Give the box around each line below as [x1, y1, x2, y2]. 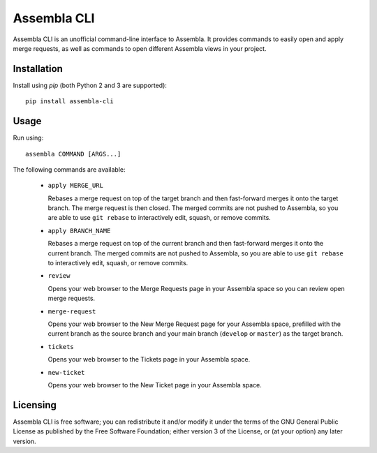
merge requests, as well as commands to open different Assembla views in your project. [13, 44, 267, 52]
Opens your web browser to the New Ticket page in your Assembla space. [47, 380, 262, 389]
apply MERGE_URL [47, 181, 104, 190]
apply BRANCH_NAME [47, 227, 111, 235]
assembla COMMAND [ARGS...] [25, 150, 121, 158]
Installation [13, 63, 63, 75]
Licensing [13, 399, 57, 411]
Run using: [13, 133, 44, 142]
